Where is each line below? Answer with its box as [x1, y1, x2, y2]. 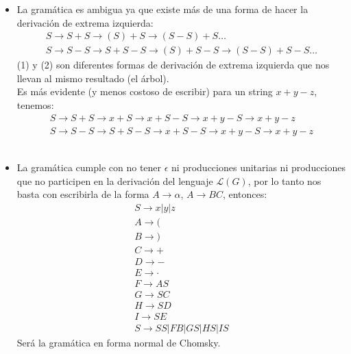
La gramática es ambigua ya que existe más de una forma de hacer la [16, 2, 308, 16]
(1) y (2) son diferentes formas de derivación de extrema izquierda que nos [16, 58, 330, 72]
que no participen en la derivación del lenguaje [16, 173, 213, 188]
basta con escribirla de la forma [16, 187, 149, 201]
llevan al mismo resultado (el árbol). [16, 71, 169, 85]
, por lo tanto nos [247, 173, 322, 188]
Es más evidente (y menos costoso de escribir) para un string [16, 84, 273, 99]
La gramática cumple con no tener [16, 160, 162, 175]
